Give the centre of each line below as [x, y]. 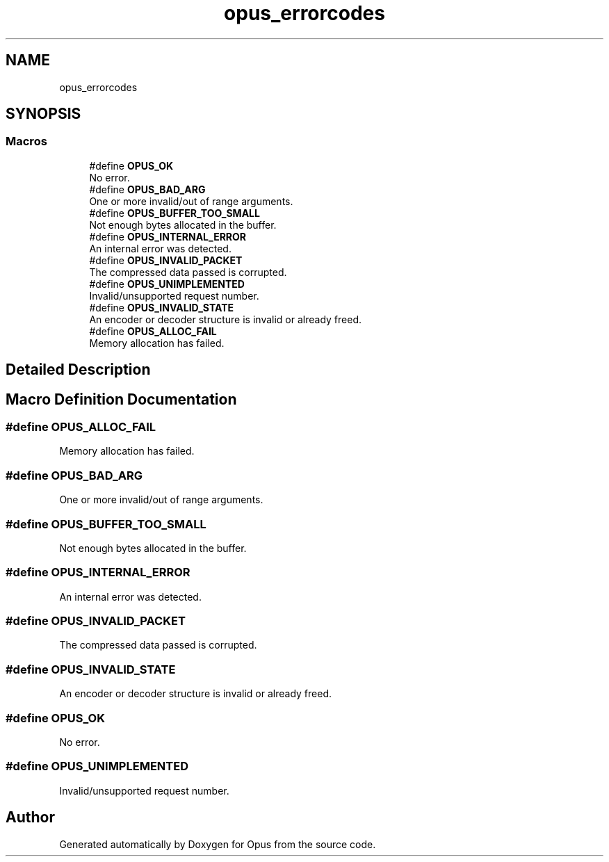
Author [30, 818]
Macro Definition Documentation [121, 399]
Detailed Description [78, 370]
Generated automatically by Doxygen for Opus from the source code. [218, 844]
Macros [26, 141]
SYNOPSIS [43, 114]
